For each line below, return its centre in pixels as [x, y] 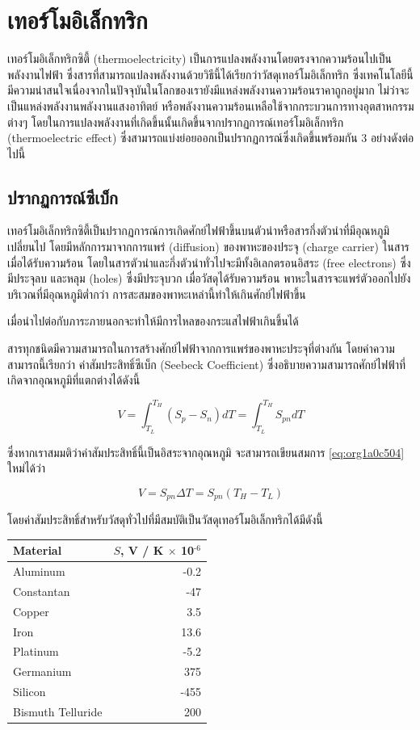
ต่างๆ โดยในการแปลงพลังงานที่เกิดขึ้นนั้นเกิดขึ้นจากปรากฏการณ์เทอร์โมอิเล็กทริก [176, 122]
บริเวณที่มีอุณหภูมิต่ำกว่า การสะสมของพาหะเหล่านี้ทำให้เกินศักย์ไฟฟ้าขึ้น [157, 294]
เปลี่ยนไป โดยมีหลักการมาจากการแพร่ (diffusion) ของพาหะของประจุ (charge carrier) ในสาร [208, 247]
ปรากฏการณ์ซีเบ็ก [63, 197]
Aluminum [39, 571]
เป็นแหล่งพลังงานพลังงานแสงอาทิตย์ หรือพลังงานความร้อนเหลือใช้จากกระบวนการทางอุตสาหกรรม [211, 105]
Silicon [29, 692]
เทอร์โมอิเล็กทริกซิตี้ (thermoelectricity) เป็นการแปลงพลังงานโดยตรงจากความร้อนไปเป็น [199, 59]
